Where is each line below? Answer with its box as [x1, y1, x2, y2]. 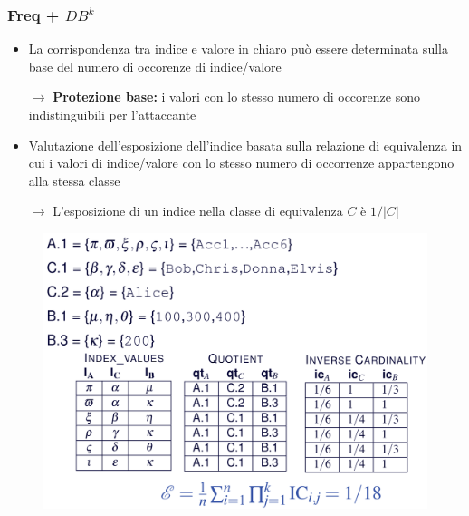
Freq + [7, 3, 60, 25]
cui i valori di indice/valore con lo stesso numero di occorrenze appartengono [28, 153, 455, 172]
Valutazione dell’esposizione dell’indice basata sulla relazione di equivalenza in [28, 135, 463, 154]
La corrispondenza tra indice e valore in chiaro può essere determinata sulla [28, 39, 448, 58]
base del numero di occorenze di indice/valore [28, 56, 282, 75]
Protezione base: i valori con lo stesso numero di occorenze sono [53, 87, 420, 106]
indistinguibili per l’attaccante [28, 105, 196, 123]
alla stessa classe [28, 170, 120, 190]
